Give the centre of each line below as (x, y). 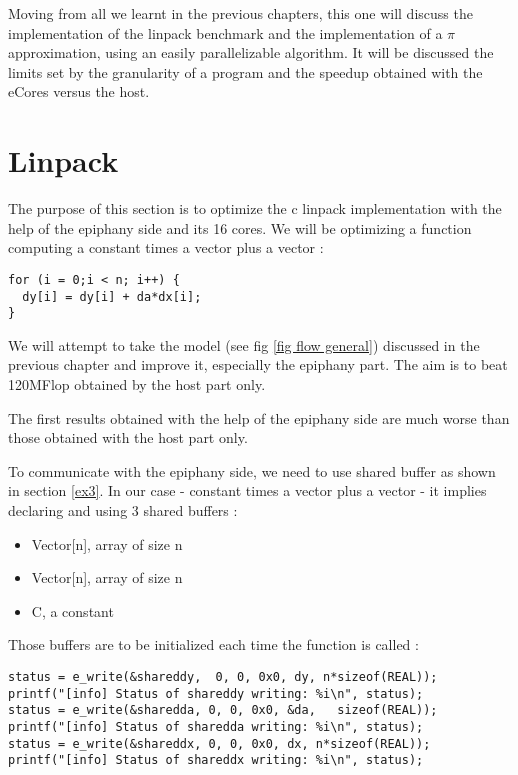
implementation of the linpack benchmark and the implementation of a (225, 32)
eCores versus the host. (79, 91)
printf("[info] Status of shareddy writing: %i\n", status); (216, 693)
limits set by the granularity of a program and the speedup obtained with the (245, 71)
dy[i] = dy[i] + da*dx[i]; (112, 296)
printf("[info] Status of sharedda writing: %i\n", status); (216, 726)
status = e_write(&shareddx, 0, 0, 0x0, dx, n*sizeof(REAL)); (219, 743)
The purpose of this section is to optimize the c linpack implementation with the (255, 208)
